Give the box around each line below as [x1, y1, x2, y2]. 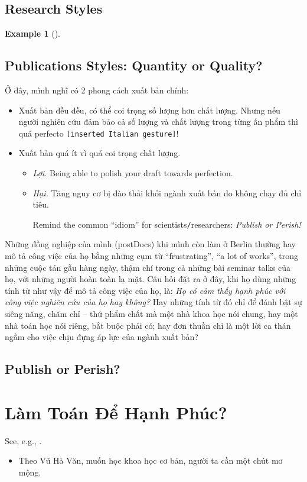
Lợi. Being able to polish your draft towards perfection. [32, 167, 233, 179]
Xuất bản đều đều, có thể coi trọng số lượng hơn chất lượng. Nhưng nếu [18, 103, 280, 116]
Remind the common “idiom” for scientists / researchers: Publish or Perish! [32, 218, 301, 230]
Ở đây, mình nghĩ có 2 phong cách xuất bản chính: [5, 84, 189, 96]
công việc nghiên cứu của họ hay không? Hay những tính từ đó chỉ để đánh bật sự [5, 296, 302, 308]
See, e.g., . [5, 434, 42, 447]
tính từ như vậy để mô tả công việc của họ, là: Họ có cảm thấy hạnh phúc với [5, 284, 286, 296]
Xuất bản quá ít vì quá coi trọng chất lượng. [18, 147, 181, 159]
